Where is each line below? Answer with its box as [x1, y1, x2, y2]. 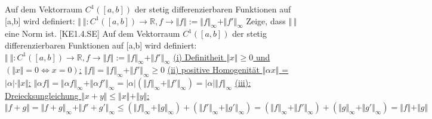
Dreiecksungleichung [5, 89, 79, 102]
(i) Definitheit [173, 50, 224, 63]
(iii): [234, 76, 251, 89]
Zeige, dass [246, 14, 286, 27]
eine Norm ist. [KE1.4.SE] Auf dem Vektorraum [5, 27, 180, 40]
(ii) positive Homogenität [167, 63, 260, 76]
